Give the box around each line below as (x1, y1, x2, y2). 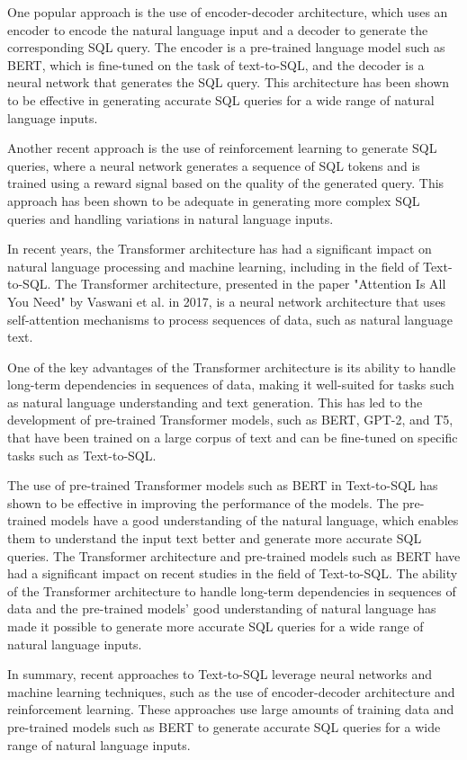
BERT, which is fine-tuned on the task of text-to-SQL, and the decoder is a (7, 55, 425, 74)
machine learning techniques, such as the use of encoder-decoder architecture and (7, 682, 455, 701)
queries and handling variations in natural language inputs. (7, 209, 334, 228)
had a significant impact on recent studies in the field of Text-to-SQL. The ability (7, 564, 458, 583)
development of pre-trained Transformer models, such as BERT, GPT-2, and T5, (7, 410, 454, 429)
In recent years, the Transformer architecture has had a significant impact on (7, 239, 432, 258)
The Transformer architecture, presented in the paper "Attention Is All (55, 274, 446, 293)
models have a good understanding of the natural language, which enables (50, 511, 459, 530)
